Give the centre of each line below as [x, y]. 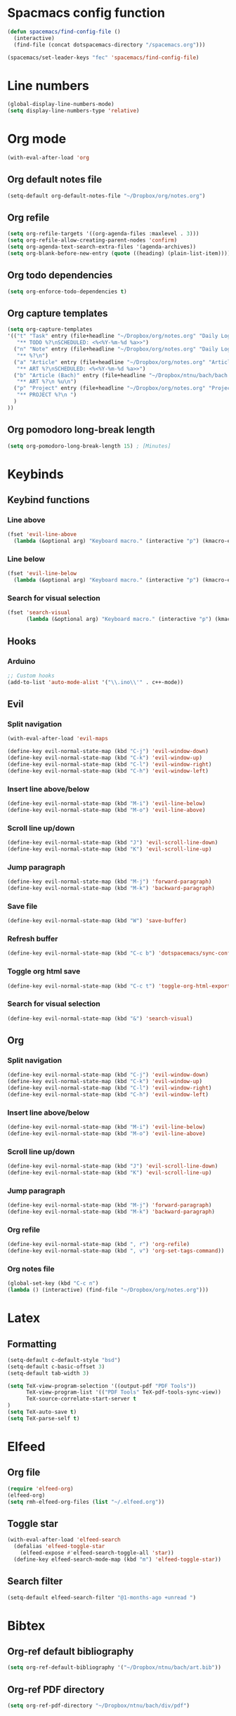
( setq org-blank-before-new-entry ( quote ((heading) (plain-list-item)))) [119, 254]
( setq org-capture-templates [50, 329]
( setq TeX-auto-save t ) [42, 1412]
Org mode [37, 139]
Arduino [21, 661]
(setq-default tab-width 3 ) [48, 1373]
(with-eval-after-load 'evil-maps [58, 739]
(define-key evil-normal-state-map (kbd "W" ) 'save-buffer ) [97, 921]
